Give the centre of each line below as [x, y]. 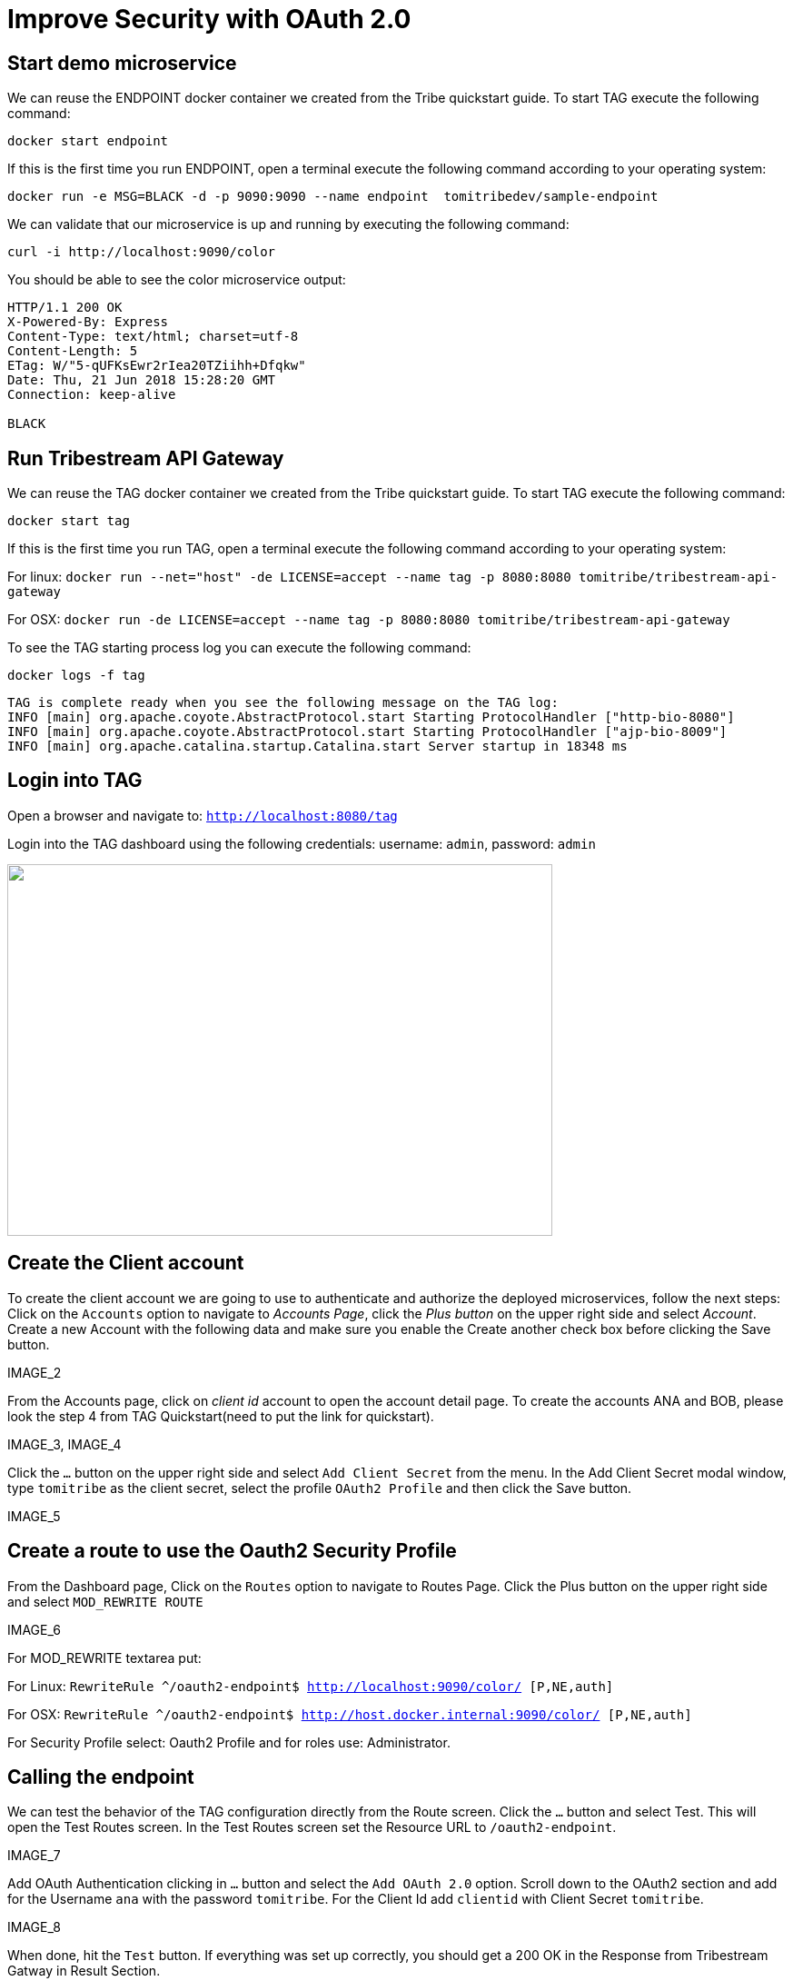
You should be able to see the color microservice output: [177, 280]
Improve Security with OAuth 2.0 [209, 19]
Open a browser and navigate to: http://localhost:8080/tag [203, 815]
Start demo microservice [122, 63]
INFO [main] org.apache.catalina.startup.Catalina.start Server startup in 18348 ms [317, 747]
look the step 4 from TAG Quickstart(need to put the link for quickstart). [221, 1416]
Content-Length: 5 [73, 351]
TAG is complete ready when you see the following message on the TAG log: [283, 703]
